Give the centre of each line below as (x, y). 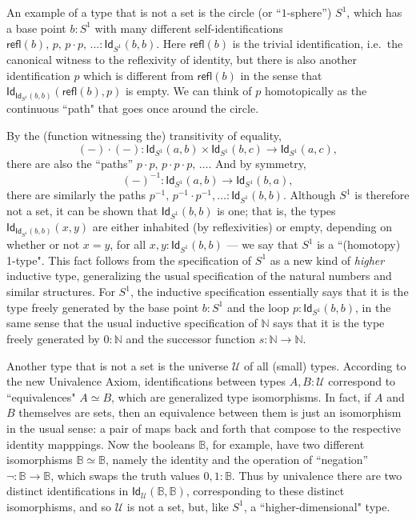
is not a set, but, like (178, 506)
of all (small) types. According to (325, 365)
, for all (128, 244)
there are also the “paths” (70, 164)
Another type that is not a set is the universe (118, 365)
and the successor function (191, 338)
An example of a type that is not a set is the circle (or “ (144, 12)
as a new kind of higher (327, 260)
